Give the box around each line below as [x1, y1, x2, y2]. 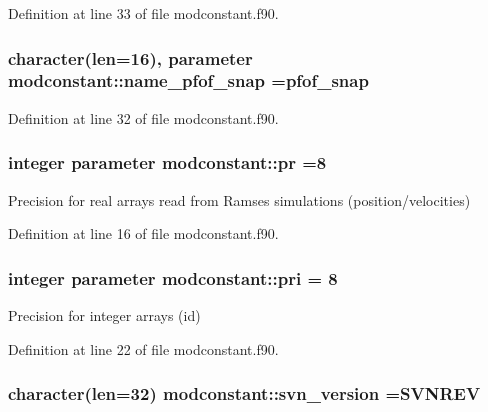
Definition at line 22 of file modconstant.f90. [8, 338, 279, 359]
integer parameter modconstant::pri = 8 [8, 265, 338, 290]
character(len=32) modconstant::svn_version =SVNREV [8, 381, 481, 406]
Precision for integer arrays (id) [8, 304, 201, 325]
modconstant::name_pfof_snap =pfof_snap [8, 68, 369, 93]
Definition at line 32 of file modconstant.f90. [8, 107, 279, 128]
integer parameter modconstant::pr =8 [8, 150, 327, 175]
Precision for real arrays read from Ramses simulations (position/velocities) [8, 189, 471, 210]
